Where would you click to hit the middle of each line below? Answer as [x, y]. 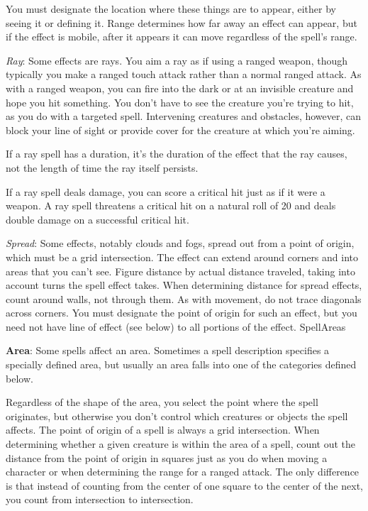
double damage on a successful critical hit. [97, 219]
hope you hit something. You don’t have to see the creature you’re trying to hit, [180, 102]
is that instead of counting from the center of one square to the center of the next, [184, 485]
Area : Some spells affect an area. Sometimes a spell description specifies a [168, 350]
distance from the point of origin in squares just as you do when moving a [167, 457]
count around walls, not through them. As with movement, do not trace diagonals [184, 298]
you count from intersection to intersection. [100, 499]
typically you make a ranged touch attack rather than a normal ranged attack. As [184, 74]
